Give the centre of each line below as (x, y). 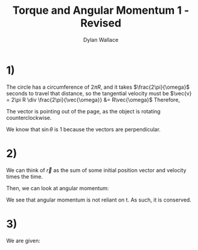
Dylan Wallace (101, 40)
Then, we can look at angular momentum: (58, 188)
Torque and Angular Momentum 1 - (101, 10)
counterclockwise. (29, 118)
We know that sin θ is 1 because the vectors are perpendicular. (83, 129)
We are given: (23, 240)
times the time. (25, 176)
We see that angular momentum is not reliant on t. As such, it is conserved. (99, 200)
